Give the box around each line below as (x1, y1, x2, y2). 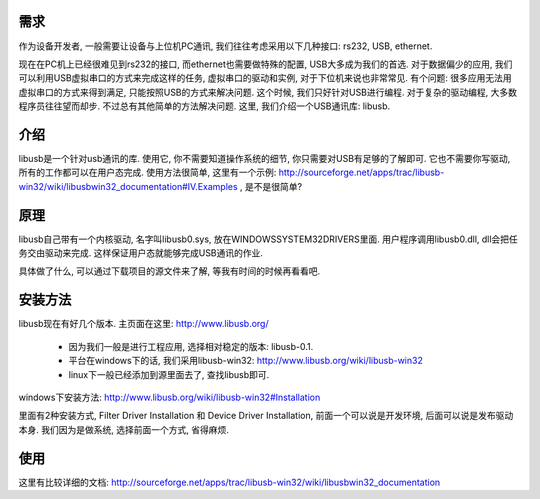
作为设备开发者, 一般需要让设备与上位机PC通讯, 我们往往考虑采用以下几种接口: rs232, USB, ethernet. (18, 40, 433, 52)
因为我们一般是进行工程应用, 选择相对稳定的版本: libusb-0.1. (68, 340, 314, 352)
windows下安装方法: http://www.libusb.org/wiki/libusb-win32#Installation (18, 391, 321, 403)
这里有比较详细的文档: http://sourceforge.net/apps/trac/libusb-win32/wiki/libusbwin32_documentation (18, 476, 441, 488)
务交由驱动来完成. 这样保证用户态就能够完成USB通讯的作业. (18, 247, 264, 259)
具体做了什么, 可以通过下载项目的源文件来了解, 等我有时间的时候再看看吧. (18, 265, 320, 277)
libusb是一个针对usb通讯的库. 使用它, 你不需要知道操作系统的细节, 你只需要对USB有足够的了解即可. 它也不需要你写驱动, (18, 152, 511, 164)
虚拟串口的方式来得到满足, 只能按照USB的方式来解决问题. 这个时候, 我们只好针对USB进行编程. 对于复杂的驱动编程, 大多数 (18, 86, 517, 98)
